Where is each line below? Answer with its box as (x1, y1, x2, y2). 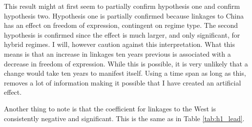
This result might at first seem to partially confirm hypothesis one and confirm (4, 1, 240, 11)
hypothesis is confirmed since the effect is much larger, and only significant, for (4, 29, 240, 40)
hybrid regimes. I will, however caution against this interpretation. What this (4, 39, 235, 49)
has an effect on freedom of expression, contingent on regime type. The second (4, 20, 238, 30)
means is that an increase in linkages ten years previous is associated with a (4, 48, 231, 59)
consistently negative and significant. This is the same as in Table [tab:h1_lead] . (4, 113, 245, 123)
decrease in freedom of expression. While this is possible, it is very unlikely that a (4, 58, 248, 68)
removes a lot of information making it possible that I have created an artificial (4, 77, 241, 87)
